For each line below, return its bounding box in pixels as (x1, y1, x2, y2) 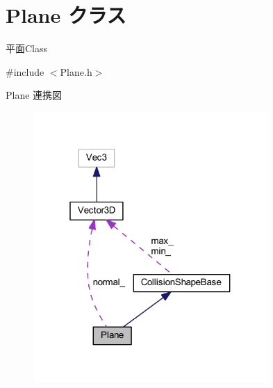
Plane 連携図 (6, 88, 63, 102)
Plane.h (60, 64, 92, 79)
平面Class (6, 41, 48, 56)
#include (6, 64, 44, 79)
